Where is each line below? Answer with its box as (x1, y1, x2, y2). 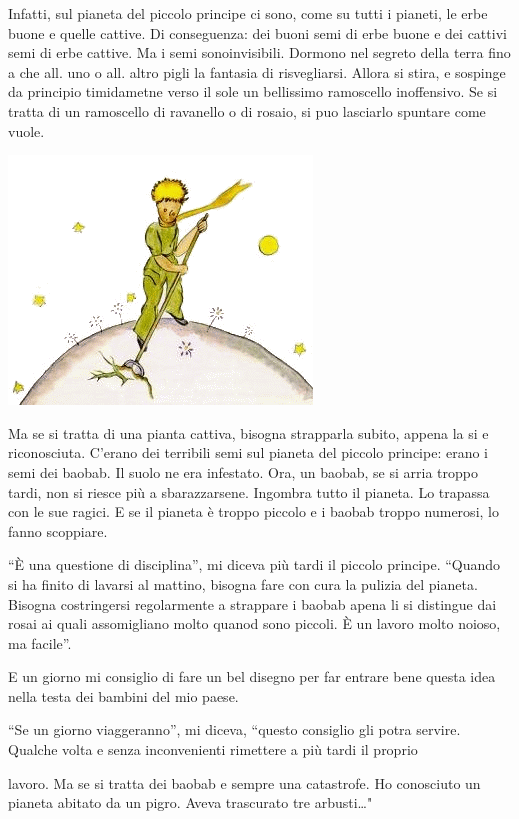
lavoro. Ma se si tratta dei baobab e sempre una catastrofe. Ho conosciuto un (8, 772, 481, 793)
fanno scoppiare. (8, 520, 108, 541)
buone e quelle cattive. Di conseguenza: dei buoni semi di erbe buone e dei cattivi (8, 22, 507, 43)
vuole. (8, 120, 45, 141)
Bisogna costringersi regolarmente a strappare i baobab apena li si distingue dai (8, 593, 497, 614)
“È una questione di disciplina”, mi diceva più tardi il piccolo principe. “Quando (8, 554, 501, 575)
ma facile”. (8, 632, 72, 653)
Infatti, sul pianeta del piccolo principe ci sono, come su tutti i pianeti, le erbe (8, 3, 488, 23)
